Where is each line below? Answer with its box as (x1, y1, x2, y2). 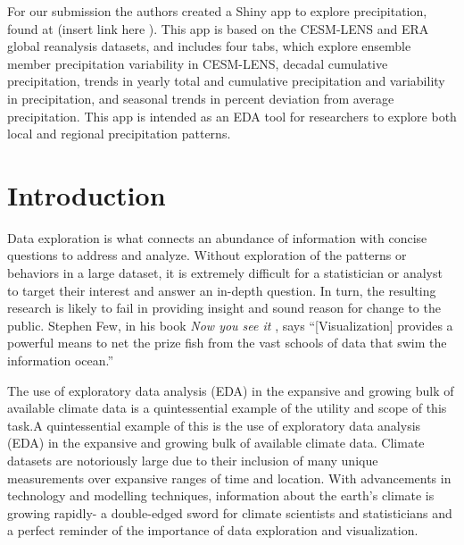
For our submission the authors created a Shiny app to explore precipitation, (7, 2, 427, 20)
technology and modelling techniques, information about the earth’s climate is (7, 486, 435, 505)
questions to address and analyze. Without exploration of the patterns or (7, 246, 407, 264)
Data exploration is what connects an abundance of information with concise (7, 228, 427, 247)
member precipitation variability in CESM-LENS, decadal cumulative (7, 54, 388, 72)
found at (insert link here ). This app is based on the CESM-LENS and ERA (7, 19, 429, 38)
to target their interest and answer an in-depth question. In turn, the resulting (7, 281, 436, 299)
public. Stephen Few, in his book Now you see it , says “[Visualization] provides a (7, 315, 453, 334)
